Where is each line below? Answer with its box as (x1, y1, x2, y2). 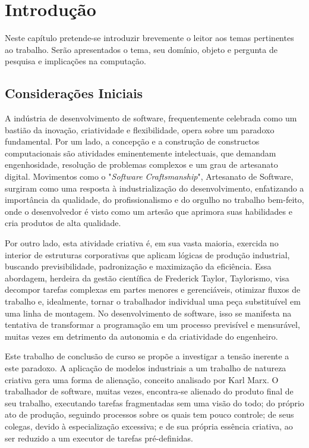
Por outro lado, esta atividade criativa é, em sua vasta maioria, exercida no (5, 237, 279, 249)
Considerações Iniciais (5, 84, 143, 102)
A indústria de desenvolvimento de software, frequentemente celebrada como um (5, 112, 297, 124)
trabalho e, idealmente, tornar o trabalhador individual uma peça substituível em (5, 295, 301, 308)
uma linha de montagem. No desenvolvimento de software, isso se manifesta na (5, 306, 292, 319)
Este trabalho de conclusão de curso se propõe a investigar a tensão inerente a (5, 350, 289, 362)
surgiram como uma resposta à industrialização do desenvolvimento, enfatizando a (5, 181, 304, 194)
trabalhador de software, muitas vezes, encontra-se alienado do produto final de (5, 385, 294, 397)
